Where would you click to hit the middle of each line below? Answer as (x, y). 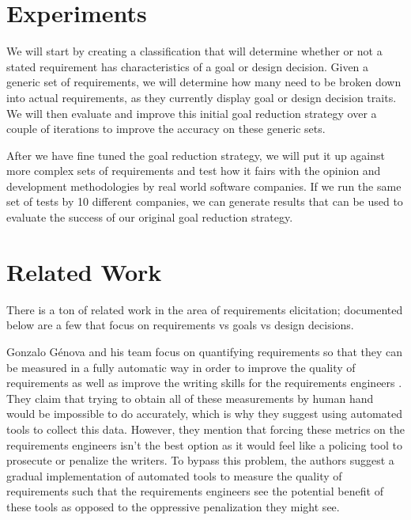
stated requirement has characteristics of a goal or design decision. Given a (188, 66)
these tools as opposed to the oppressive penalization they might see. (173, 506)
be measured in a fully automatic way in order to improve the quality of (181, 367)
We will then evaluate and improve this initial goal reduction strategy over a (192, 113)
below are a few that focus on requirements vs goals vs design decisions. (180, 325)
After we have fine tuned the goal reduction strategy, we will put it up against (196, 155)
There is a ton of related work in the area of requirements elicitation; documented (205, 309)
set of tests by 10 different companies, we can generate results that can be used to (205, 201)
